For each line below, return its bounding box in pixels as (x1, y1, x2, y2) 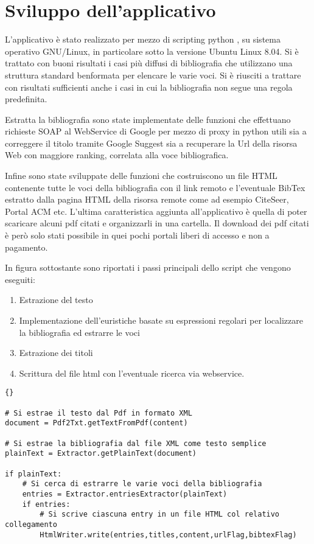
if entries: (22, 500, 71, 509)
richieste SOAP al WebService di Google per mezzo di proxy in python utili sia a (5, 125, 307, 138)
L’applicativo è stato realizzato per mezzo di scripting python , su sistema (5, 33, 281, 46)
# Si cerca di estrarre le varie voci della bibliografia (22, 479, 262, 489)
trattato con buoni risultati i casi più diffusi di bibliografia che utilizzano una (5, 57, 293, 69)
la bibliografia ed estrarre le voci (19, 326, 140, 338)
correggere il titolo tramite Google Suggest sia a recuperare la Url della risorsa (5, 136, 298, 149)
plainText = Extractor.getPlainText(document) (5, 449, 197, 458)
